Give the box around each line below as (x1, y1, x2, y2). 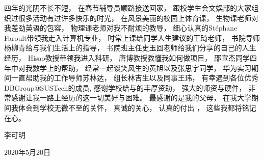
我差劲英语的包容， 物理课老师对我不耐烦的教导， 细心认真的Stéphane (4, 22, 237, 33)
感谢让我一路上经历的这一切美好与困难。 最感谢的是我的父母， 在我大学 (11, 92, 252, 103)
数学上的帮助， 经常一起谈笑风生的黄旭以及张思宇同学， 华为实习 (32, 62, 252, 73)
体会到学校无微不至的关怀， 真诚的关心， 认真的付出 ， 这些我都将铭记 (18, 102, 256, 113)
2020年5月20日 (4, 146, 50, 157)
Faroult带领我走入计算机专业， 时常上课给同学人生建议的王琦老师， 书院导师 (4, 32, 260, 43)
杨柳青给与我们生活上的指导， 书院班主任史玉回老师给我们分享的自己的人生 (4, 42, 256, 53)
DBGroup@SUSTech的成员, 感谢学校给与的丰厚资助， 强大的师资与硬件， (4, 82, 246, 93)
